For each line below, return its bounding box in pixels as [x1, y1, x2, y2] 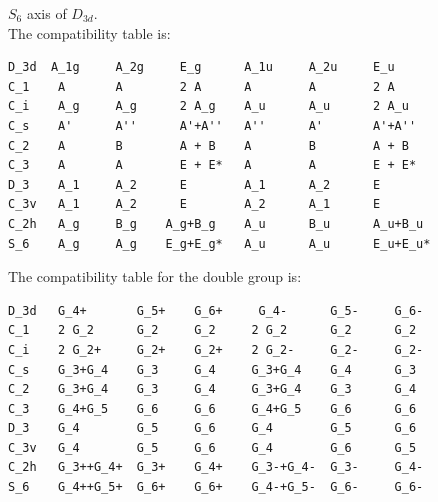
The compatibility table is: [8, 22, 171, 43]
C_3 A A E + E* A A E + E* [8, 158, 417, 173]
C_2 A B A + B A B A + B [8, 138, 409, 153]
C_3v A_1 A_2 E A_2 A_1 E [8, 197, 381, 212]
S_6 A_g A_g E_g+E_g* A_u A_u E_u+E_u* [8, 236, 431, 251]
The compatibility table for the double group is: [8, 266, 302, 287]
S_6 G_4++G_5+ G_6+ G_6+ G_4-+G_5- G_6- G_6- [8, 480, 424, 495]
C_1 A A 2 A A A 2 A [8, 79, 395, 94]
